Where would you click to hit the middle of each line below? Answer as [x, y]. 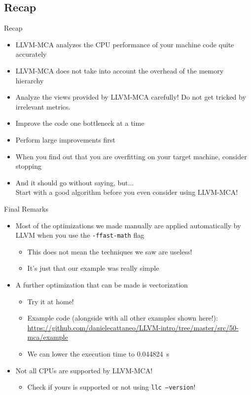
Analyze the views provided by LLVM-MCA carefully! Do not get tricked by [131, 97]
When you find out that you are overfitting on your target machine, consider [131, 156]
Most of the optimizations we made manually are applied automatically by [128, 225]
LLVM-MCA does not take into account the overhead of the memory [120, 70]
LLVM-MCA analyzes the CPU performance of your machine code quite [125, 44]
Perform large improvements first [65, 139]
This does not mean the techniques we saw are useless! [110, 251]
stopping [29, 166]
